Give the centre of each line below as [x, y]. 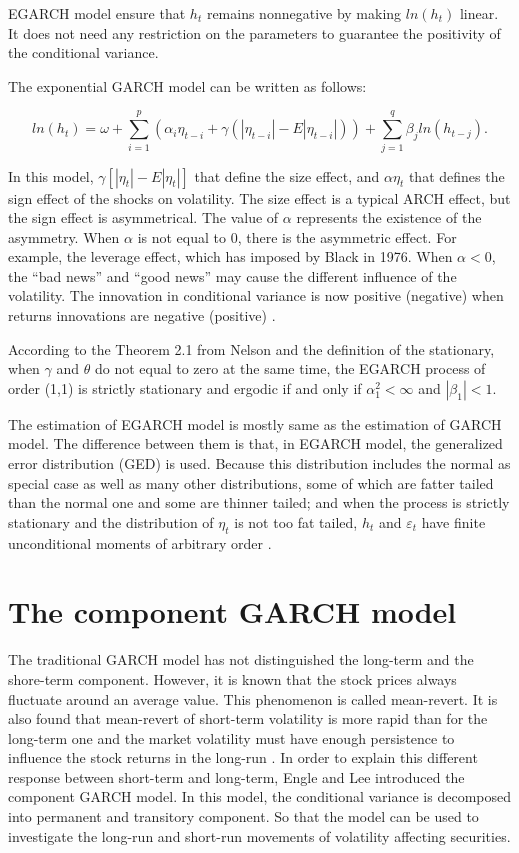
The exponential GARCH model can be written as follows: [187, 85]
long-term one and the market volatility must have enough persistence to [231, 737]
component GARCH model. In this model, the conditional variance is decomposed [259, 796]
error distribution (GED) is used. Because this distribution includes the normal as [259, 463]
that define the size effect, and [287, 175]
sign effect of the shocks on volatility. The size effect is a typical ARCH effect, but [259, 197]
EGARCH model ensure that [97, 13]
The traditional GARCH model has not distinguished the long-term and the [241, 659]
